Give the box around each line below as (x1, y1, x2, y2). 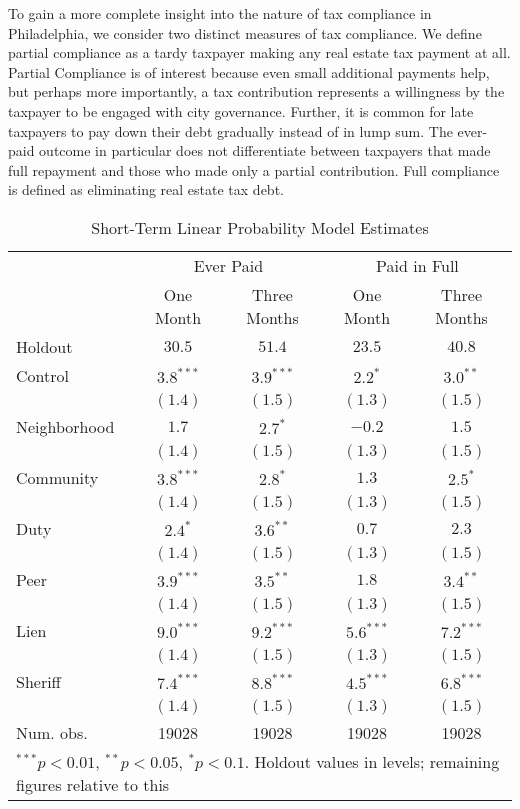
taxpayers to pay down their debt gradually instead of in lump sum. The (8, 120, 453, 141)
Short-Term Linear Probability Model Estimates (91, 215, 429, 239)
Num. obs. (16, 720, 88, 744)
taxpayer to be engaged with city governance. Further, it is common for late (8, 100, 474, 121)
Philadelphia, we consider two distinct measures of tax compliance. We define (8, 22, 482, 43)
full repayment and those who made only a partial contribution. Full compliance (8, 159, 500, 180)
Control (16, 363, 69, 387)
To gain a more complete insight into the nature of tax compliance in (8, 3, 432, 23)
